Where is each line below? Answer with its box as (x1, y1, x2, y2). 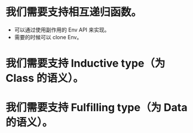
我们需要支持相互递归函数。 (5, 5, 142, 19)
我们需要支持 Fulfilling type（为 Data (5, 101, 188, 115)
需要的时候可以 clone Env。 (14, 33, 82, 40)
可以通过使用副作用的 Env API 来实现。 (14, 26, 110, 33)
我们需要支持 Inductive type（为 (5, 57, 166, 70)
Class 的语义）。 (5, 72, 84, 85)
